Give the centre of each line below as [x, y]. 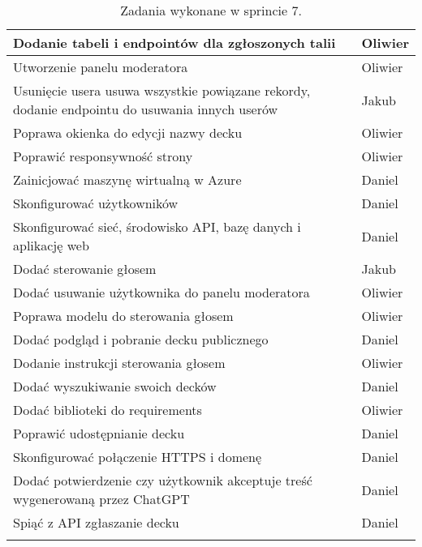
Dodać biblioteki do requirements [108, 410]
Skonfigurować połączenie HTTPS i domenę [138, 457]
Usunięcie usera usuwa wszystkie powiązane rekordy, [162, 90]
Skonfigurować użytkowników [96, 203]
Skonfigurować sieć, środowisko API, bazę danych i [157, 226]
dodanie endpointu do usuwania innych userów [146, 109]
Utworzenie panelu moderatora [101, 67]
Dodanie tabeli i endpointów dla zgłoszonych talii [174, 43]
